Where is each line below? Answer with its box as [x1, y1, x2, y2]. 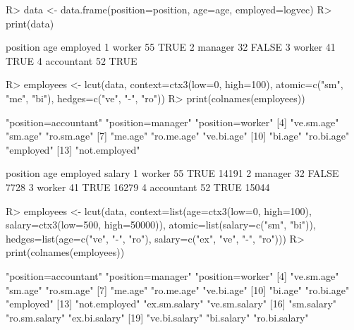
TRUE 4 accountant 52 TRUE [6, 53, 138, 68]
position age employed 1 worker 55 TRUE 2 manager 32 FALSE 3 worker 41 [6, 39, 336, 54]
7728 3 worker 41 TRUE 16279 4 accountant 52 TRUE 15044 [6, 179, 270, 194]
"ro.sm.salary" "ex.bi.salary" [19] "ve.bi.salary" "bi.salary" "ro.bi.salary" [6, 310, 309, 324]
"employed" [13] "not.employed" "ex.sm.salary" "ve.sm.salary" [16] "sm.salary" [6, 296, 337, 311]
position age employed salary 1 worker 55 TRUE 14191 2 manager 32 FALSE [6, 166, 339, 181]
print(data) [6, 16, 54, 30]
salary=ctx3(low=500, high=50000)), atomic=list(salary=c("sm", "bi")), [6, 217, 316, 232]
